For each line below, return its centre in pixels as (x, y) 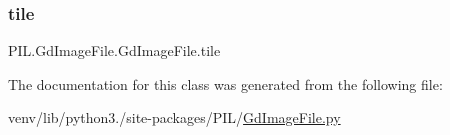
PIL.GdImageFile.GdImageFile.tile (114, 50)
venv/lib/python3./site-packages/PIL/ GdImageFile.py (174, 117)
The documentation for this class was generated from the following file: (225, 83)
